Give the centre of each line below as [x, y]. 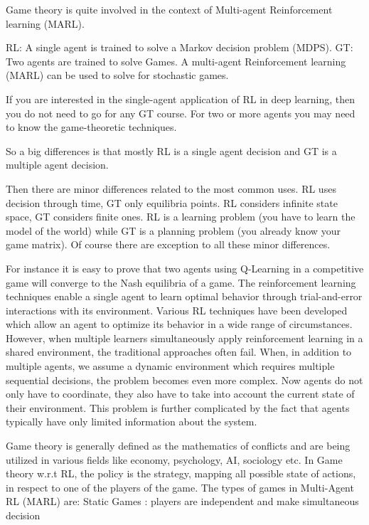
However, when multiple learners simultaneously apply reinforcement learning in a [184, 338]
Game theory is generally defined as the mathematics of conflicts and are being [178, 446]
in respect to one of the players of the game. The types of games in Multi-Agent [180, 487]
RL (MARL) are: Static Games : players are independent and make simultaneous [182, 501]
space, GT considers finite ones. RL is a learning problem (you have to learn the [181, 217]
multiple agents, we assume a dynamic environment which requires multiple [170, 366]
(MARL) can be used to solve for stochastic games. [117, 75]
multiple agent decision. [57, 165]
